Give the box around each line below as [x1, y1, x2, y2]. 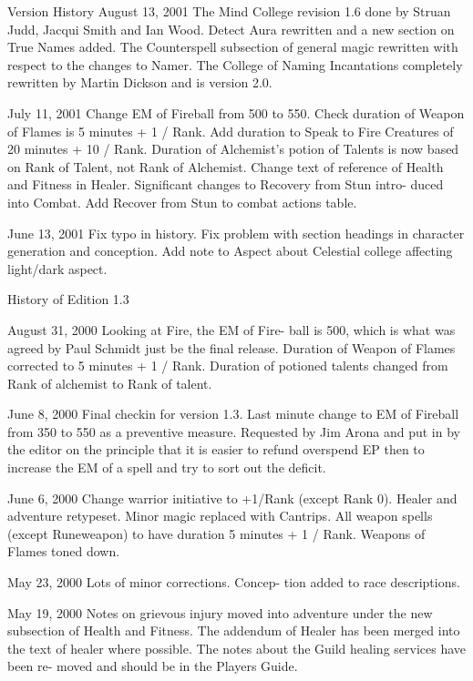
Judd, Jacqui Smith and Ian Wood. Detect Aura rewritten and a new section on [7, 19, 455, 38]
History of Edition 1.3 [7, 290, 129, 309]
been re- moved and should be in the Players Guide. [7, 656, 298, 676]
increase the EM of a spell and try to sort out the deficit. [7, 458, 326, 477]
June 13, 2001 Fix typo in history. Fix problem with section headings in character [7, 223, 465, 242]
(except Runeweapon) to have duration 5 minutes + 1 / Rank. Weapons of [7, 523, 426, 543]
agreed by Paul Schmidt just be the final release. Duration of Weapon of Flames [7, 338, 456, 357]
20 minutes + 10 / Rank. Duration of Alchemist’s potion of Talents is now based [7, 139, 459, 158]
